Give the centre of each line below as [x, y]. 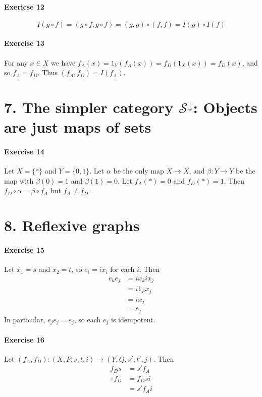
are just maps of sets [78, 127]
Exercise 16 [24, 339]
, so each [87, 319]
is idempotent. [133, 319]
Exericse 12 [24, 6]
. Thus [47, 72]
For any [16, 62]
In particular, [25, 319]
